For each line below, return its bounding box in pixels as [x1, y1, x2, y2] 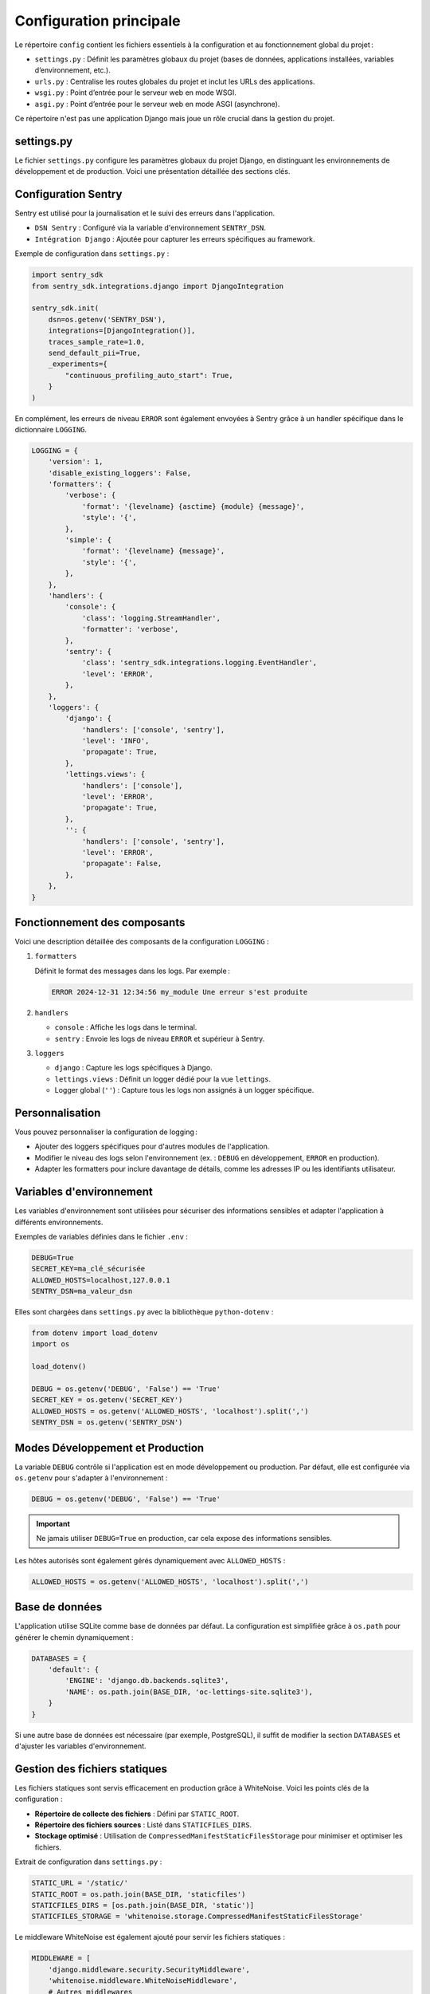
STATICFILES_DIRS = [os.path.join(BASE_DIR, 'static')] [31, 1901, 255, 1909]
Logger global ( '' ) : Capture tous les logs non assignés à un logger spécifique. [54, 1086, 315, 1095]
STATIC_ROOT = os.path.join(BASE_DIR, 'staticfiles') [31, 1890, 246, 1898]
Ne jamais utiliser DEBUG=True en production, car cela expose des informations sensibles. [36, 1534, 332, 1543]
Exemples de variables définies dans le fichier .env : [14, 1231, 189, 1241]
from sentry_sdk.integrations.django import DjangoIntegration [31, 282, 284, 290]
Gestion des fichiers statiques [14, 1762, 167, 1775]
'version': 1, [48, 457, 104, 467]
